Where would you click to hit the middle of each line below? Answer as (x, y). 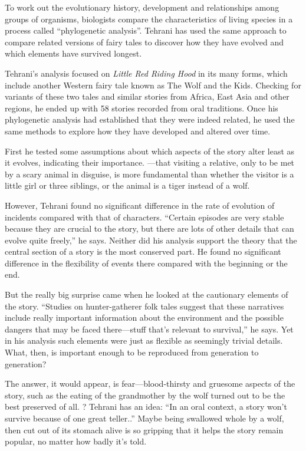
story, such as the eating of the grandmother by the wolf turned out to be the (145, 395)
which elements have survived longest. (73, 53)
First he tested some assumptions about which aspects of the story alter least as (150, 151)
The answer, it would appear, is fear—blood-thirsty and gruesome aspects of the (150, 383)
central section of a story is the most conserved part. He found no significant (143, 251)
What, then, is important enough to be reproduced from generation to (132, 352)
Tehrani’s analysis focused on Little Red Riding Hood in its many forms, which (146, 73)
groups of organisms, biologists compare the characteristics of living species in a (149, 19)
